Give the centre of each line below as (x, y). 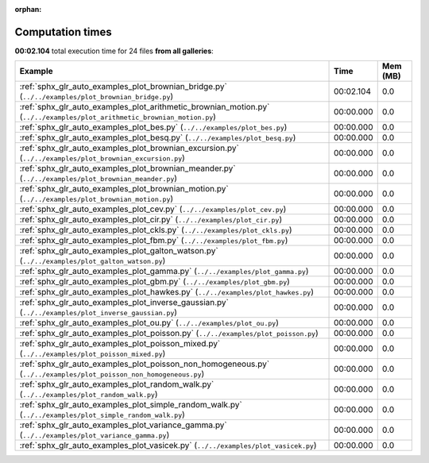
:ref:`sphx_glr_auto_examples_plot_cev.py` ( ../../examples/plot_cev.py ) (153, 209)
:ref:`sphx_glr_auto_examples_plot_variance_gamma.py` (124, 425)
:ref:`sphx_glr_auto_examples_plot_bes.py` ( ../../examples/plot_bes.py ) (153, 127)
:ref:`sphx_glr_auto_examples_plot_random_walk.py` (117, 384)
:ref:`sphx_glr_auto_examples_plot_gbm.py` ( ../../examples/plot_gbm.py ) (155, 282)
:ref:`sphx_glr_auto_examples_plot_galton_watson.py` (119, 251)
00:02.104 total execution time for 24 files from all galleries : (114, 51)
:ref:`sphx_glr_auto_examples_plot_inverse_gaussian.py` (124, 303)
